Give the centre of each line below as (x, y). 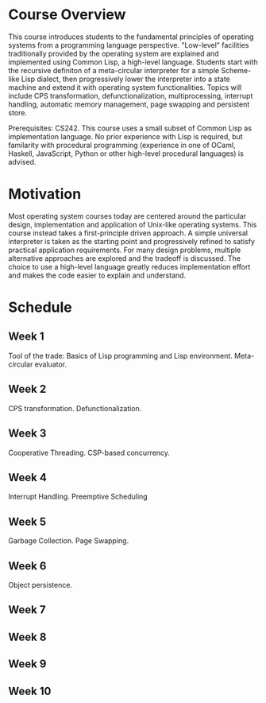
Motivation (45, 194)
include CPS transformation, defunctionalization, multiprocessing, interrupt (131, 95)
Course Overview (67, 15)
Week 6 (27, 566)
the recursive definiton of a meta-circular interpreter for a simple (114, 70)
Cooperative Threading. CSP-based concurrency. (89, 452)
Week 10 (30, 691)
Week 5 (27, 521)
